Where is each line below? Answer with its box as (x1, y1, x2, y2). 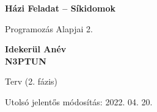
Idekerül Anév (5, 43, 67, 55)
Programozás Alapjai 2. (5, 22, 93, 35)
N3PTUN (5, 54, 46, 67)
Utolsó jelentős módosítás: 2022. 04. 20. (5, 95, 153, 108)
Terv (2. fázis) (5, 75, 58, 88)
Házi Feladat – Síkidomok (5, 2, 116, 14)
